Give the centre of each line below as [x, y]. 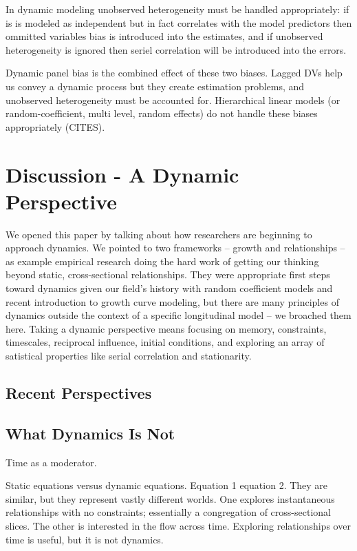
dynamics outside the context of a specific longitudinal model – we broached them [178, 315]
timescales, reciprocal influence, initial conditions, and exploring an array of [165, 342]
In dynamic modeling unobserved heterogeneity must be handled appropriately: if [177, 9]
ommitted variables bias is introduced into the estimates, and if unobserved [164, 36]
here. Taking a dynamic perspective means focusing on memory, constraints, [166, 328]
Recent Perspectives [79, 392]
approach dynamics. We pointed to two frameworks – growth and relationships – [175, 248]
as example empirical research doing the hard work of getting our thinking [162, 261]
